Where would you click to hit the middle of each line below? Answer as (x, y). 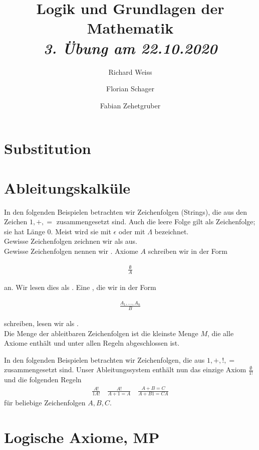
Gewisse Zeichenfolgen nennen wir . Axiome (71, 251)
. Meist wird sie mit (81, 231)
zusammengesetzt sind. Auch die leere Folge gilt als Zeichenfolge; (156, 221)
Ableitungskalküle (67, 187)
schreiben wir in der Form (188, 251)
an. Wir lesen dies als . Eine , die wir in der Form (80, 287)
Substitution (48, 148)
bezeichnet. (172, 231)
